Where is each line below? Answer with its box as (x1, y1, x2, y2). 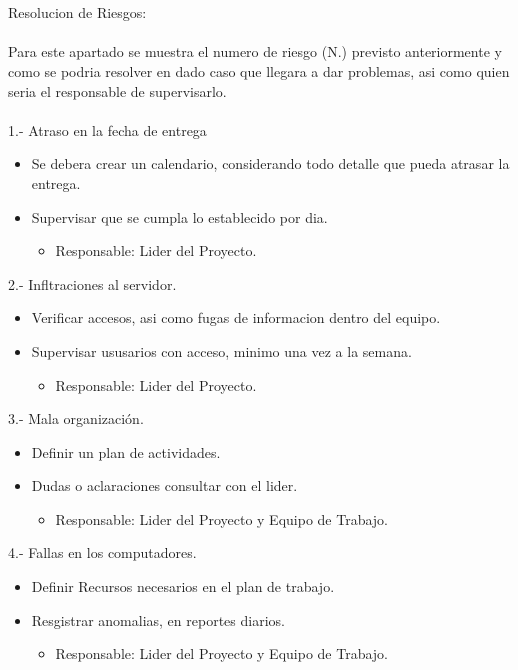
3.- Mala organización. (8, 408, 144, 429)
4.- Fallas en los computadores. (8, 542, 197, 563)
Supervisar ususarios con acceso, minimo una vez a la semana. (31, 340, 412, 361)
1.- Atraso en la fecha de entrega (8, 119, 207, 140)
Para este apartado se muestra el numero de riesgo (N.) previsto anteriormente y (8, 41, 502, 62)
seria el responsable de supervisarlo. (8, 80, 227, 101)
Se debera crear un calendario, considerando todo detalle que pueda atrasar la (31, 153, 510, 174)
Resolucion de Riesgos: (8, 2, 147, 23)
